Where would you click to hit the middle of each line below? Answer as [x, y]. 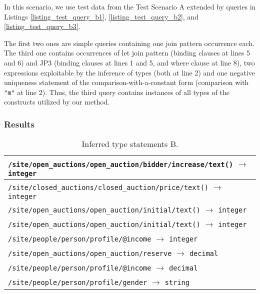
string [177, 283]
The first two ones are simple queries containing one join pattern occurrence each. [129, 43]
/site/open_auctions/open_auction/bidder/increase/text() [121, 165]
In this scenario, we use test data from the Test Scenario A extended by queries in [130, 6]
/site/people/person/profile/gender [78, 283]
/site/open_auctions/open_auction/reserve [90, 254]
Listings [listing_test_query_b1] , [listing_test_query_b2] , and [101, 16]
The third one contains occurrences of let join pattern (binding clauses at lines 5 [127, 53]
